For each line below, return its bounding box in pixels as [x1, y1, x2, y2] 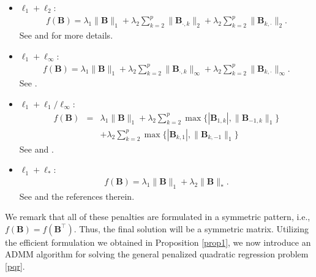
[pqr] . [5, 260, 25, 273]
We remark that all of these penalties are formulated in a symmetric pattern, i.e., [5, 210, 310, 223]
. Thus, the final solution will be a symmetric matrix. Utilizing [73, 222, 309, 235]
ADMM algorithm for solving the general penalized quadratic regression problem [5, 248, 309, 260]
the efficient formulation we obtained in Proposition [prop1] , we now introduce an [5, 235, 311, 248]
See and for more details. [19, 28, 113, 41]
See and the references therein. [19, 189, 135, 202]
